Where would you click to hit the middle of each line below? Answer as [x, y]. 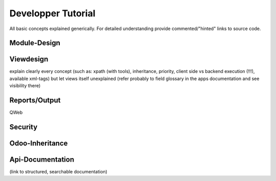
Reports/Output [35, 100]
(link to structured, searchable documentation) [58, 172]
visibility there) [25, 86]
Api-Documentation [42, 160]
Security [24, 127]
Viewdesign [29, 59]
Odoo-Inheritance [39, 143]
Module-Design [35, 43]
